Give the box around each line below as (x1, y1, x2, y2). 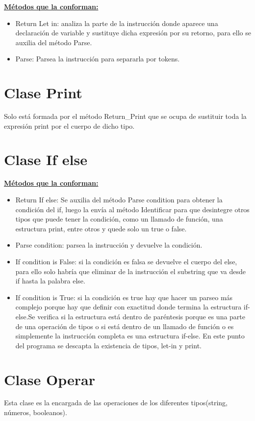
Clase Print (4, 83, 82, 103)
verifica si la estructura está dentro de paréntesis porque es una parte (37, 311, 246, 321)
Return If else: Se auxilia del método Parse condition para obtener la (15, 195, 223, 204)
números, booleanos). (4, 407, 67, 418)
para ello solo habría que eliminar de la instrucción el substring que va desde (15, 266, 246, 276)
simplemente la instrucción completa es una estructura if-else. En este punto (15, 331, 245, 341)
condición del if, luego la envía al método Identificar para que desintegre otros (15, 204, 250, 214)
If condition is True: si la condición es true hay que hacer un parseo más (15, 292, 233, 302)
